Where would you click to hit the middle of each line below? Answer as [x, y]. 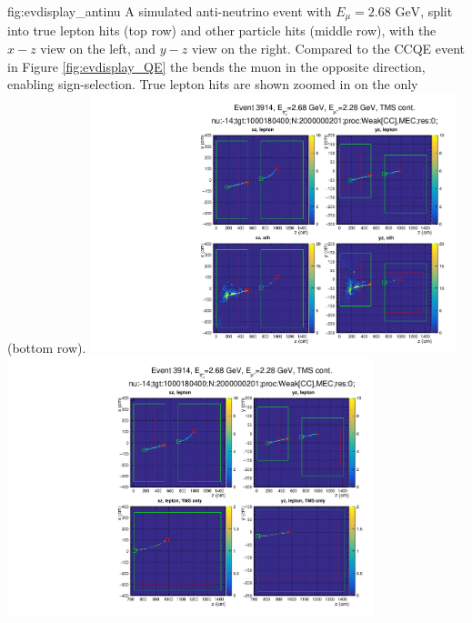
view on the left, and [98, 49]
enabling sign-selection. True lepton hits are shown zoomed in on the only [213, 84]
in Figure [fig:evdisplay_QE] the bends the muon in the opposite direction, [216, 66]
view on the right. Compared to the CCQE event [328, 49]
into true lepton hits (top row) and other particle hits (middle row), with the [222, 30]
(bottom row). [47, 347]
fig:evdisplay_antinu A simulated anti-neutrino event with [170, 11]
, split [437, 11]
